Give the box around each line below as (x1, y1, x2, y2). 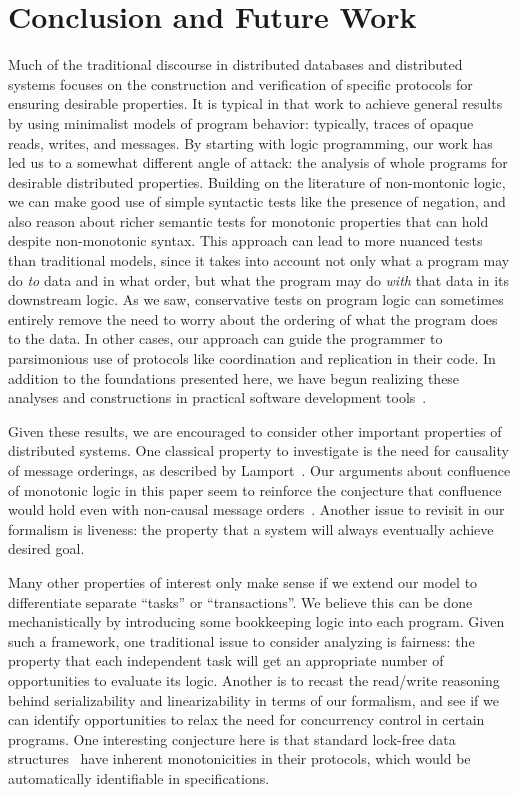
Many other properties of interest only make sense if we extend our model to (8, 571, 478, 592)
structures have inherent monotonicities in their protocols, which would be (8, 748, 471, 769)
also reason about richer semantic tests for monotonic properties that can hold (8, 210, 489, 231)
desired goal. (8, 538, 85, 559)
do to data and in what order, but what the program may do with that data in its (8, 269, 510, 290)
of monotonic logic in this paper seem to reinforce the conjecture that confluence (8, 479, 502, 500)
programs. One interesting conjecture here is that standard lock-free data (8, 728, 456, 749)
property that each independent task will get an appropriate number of (8, 650, 444, 671)
